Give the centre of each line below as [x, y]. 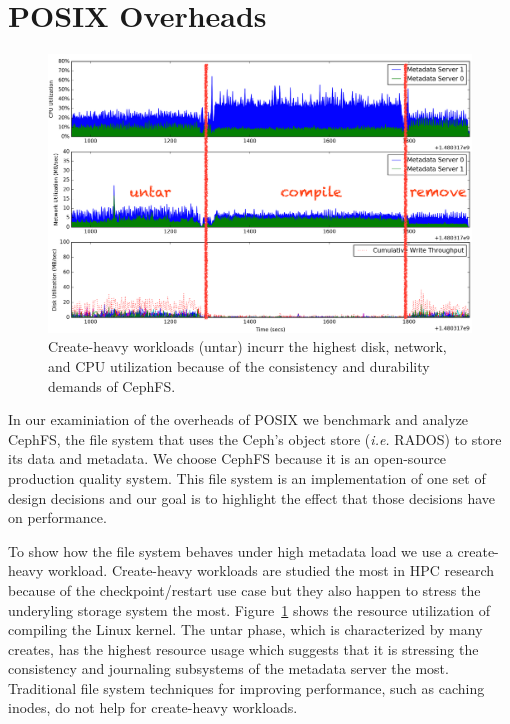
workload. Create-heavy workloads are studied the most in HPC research [271, 570]
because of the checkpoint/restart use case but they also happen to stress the [244, 589]
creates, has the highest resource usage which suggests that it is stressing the [243, 648]
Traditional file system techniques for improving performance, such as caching [246, 687]
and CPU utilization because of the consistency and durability [239, 365]
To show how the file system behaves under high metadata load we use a [230, 550]
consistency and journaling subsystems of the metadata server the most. [228, 668]
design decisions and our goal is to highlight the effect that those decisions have [252, 497]
